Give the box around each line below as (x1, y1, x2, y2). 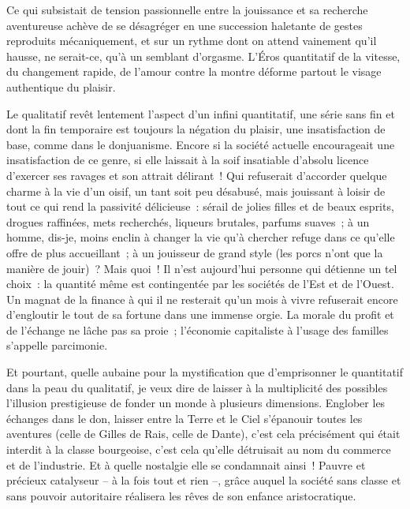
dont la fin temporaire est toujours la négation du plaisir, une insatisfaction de (6, 121, 386, 137)
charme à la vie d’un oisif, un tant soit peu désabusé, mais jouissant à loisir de (6, 182, 386, 199)
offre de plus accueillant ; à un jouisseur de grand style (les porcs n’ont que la (6, 244, 383, 260)
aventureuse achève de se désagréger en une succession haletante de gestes (6, 17, 363, 33)
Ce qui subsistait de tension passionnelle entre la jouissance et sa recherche (6, 2, 368, 17)
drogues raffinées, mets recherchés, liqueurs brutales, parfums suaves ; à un (6, 213, 370, 230)
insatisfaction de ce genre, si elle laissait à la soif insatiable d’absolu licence (6, 152, 369, 168)
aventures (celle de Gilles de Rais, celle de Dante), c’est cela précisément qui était (6, 425, 401, 442)
